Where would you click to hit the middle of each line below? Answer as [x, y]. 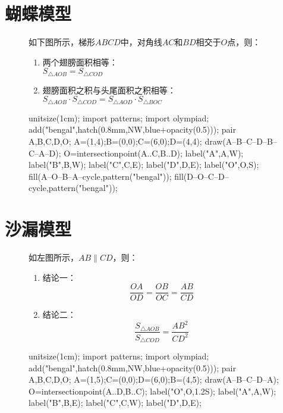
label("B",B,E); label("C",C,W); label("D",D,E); [115, 403]
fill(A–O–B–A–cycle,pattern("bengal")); [100, 176]
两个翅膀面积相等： [80, 62]
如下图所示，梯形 [62, 42]
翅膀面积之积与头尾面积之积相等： [109, 90]
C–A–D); [45, 153]
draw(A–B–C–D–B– [241, 141]
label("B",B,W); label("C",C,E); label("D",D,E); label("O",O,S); [144, 165]
